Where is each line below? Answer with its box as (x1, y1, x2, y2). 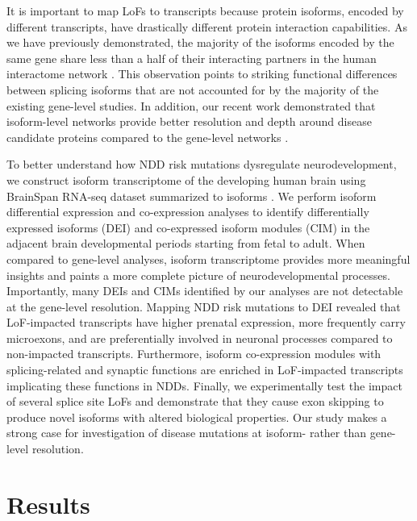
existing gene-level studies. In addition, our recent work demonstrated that (6, 97, 376, 114)
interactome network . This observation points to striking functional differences (6, 65, 398, 82)
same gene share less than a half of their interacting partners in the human (6, 49, 377, 66)
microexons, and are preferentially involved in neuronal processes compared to (6, 329, 393, 346)
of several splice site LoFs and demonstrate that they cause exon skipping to (6, 393, 384, 410)
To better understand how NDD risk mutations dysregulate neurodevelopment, (6, 156, 397, 173)
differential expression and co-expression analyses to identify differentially (6, 203, 369, 220)
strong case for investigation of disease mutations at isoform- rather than (6, 424, 366, 441)
